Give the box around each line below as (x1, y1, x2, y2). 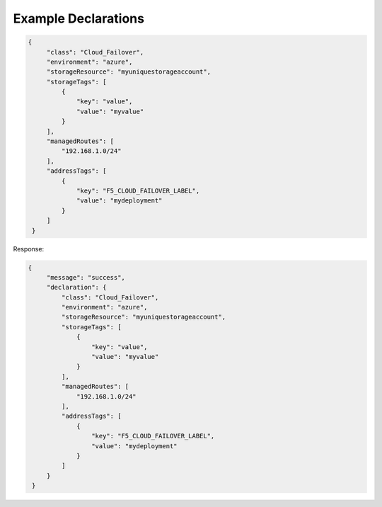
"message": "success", (46, 273, 125, 281)
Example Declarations (13, 11, 145, 26)
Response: (13, 244, 45, 253)
